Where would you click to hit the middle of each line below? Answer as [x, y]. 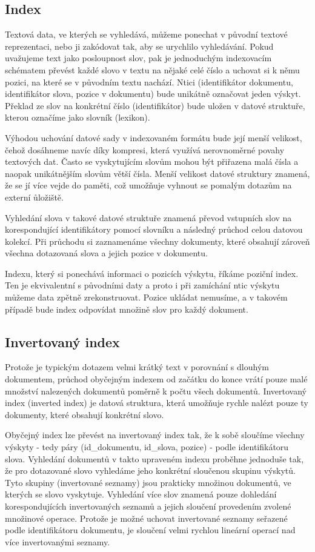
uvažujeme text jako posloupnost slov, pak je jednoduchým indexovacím [138, 58]
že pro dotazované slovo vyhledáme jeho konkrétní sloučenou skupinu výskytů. [150, 471]
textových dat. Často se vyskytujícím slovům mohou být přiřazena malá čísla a [152, 161]
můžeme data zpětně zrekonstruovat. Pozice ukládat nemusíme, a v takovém [146, 297]
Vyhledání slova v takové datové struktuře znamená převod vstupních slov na [148, 217]
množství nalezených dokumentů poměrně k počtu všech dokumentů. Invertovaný [156, 391]
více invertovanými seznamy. [58, 541]
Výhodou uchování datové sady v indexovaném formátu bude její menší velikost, [154, 137]
